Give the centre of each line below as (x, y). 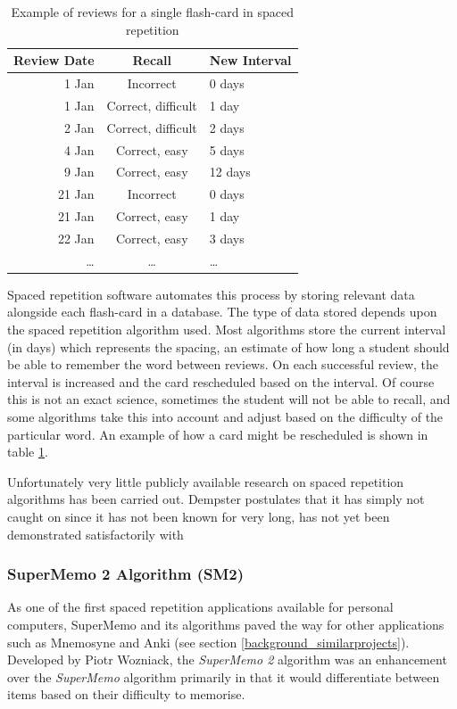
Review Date (54, 60)
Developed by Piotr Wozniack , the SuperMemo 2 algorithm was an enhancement (227, 660)
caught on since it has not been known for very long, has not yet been (199, 516)
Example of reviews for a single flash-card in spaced (152, 12)
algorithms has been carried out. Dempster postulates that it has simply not (216, 499)
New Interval (250, 60)
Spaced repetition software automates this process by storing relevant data (211, 294)
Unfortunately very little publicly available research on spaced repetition (206, 481)
